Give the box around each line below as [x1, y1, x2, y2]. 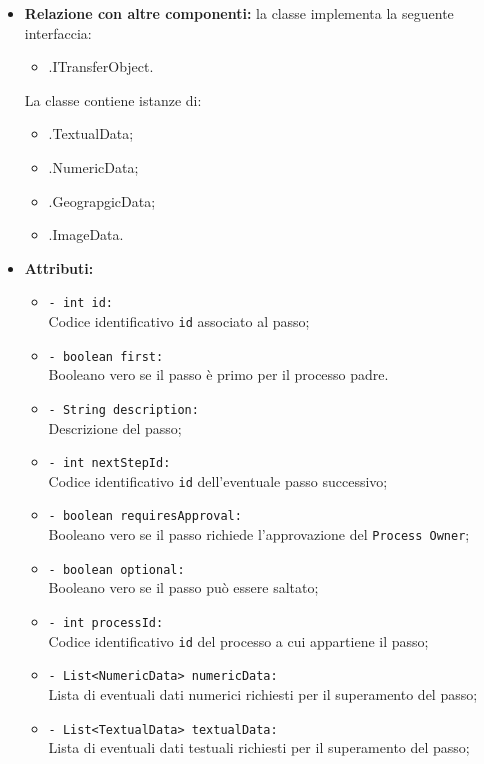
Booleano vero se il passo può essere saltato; [48, 577, 319, 598]
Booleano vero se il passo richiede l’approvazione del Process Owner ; [48, 524, 470, 545]
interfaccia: [24, 22, 92, 43]
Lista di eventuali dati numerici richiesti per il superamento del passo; [48, 684, 478, 704]
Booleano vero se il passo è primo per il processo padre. [48, 364, 389, 385]
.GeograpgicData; [48, 190, 156, 211]
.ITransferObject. [48, 56, 154, 77]
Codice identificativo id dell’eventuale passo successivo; [48, 470, 388, 491]
